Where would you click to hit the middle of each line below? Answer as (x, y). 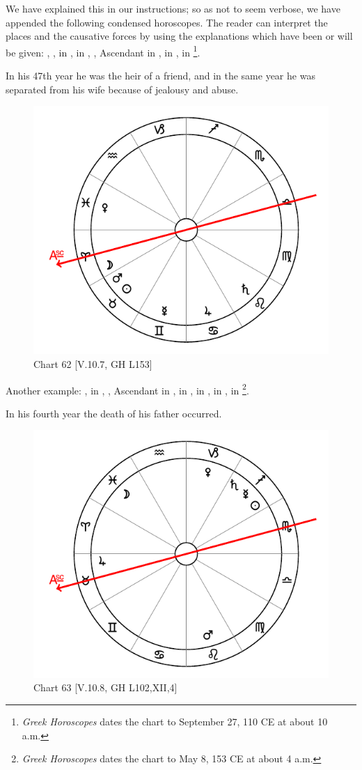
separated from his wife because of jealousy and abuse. (122, 89)
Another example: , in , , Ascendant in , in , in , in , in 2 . (127, 389)
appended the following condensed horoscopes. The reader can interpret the (167, 22)
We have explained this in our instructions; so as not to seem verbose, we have (173, 8)
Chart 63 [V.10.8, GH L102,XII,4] (105, 687)
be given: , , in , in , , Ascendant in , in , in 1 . (103, 51)
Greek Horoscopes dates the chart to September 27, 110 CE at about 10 (175, 722)
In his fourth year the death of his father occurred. (114, 413)
